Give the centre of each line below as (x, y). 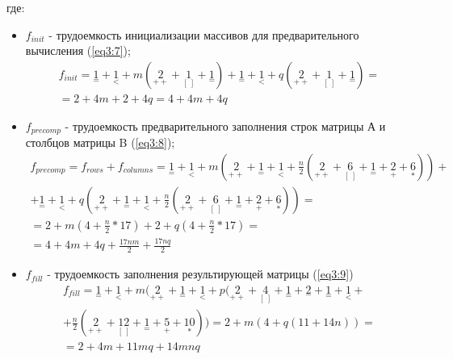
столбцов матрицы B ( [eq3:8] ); (100, 142)
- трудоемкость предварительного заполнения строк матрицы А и (225, 125)
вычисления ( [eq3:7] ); (78, 50)
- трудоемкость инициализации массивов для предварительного (204, 34)
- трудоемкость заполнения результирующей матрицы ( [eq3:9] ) (200, 274)
